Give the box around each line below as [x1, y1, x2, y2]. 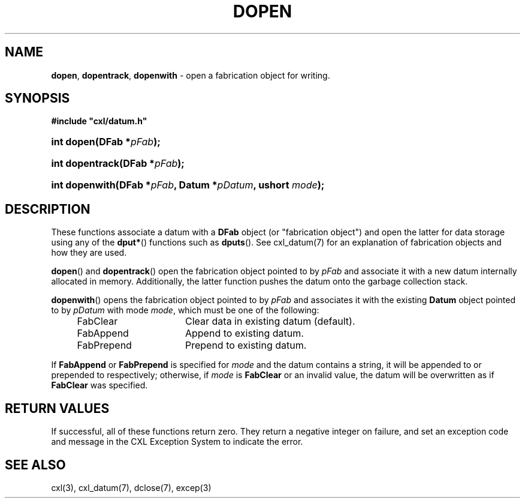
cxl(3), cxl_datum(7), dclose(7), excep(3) [51, 482, 212, 493]
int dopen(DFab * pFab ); [51, 136, 161, 148]
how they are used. [51, 247, 127, 258]
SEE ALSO [5, 457, 66, 472]
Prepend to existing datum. [185, 339, 307, 352]
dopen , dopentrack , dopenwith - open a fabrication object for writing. [51, 70, 330, 80]
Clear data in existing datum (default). [185, 315, 355, 328]
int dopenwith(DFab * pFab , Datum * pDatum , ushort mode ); [51, 179, 325, 191]
